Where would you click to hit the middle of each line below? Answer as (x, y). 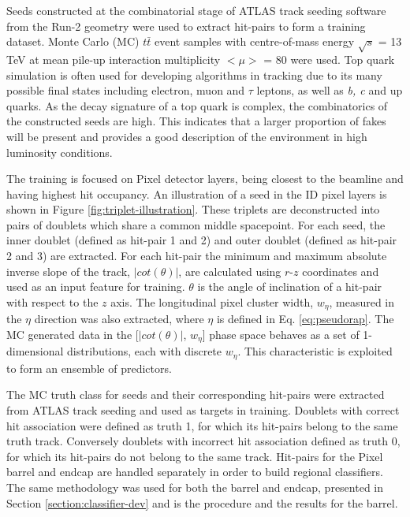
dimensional (35, 351)
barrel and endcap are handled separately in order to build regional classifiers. (195, 472)
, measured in (362, 301)
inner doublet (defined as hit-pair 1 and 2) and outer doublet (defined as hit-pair (202, 240)
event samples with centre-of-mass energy (254, 41)
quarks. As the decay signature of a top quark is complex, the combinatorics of (197, 105)
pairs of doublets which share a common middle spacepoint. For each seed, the (196, 224)
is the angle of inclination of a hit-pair (290, 286)
